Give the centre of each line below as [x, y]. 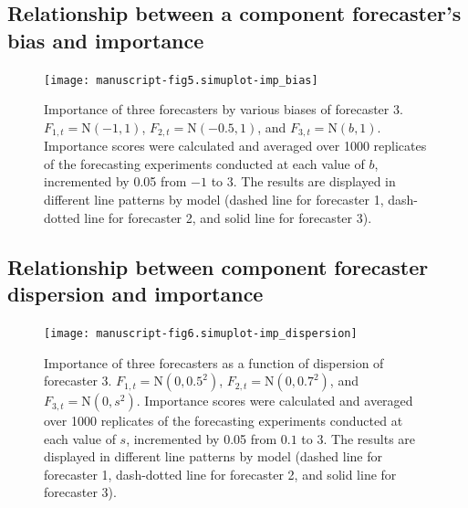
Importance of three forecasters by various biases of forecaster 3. [224, 109]
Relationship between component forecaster [218, 266]
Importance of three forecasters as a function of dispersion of [214, 362]
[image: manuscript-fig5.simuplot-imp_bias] [181, 80]
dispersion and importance [135, 294]
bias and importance [106, 40]
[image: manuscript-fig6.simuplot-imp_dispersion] [201, 333]
